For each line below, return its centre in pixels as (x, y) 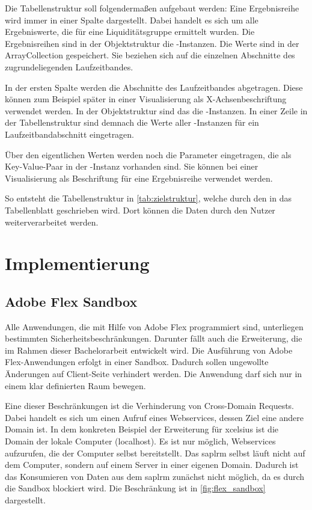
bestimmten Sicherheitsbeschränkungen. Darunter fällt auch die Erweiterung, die (154, 338)
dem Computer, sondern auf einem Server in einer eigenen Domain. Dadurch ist (152, 465)
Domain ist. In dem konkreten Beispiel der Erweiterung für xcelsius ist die (142, 429)
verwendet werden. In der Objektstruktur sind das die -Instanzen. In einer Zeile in (156, 110)
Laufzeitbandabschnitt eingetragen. (70, 134)
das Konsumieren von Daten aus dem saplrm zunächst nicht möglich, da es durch (155, 476)
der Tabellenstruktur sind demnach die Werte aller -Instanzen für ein (132, 122)
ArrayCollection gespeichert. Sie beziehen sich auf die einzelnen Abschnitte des (150, 55)
